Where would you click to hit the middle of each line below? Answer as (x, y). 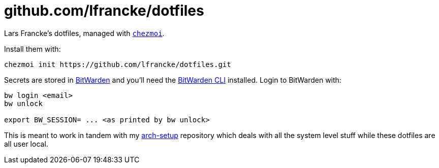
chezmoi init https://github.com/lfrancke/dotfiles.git (118, 64)
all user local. (26, 144)
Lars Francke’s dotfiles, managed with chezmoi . (84, 33)
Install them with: (33, 49)
